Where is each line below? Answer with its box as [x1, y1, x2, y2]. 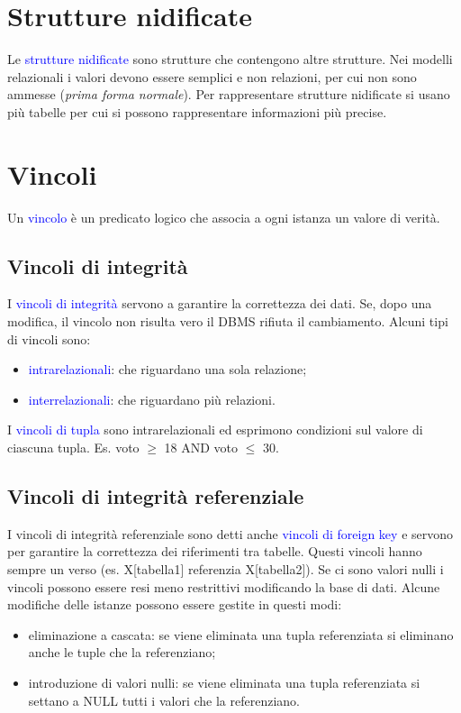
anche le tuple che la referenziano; [28, 643, 216, 662]
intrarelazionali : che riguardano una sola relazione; [28, 360, 307, 379]
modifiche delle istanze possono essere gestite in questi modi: [7, 595, 342, 614]
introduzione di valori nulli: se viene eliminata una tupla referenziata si [28, 672, 420, 691]
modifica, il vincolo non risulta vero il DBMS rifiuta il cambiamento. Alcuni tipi [7, 312, 448, 331]
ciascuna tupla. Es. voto [7, 437, 140, 456]
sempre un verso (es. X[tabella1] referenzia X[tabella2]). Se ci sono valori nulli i [7, 559, 444, 578]
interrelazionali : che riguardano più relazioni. [28, 389, 276, 408]
